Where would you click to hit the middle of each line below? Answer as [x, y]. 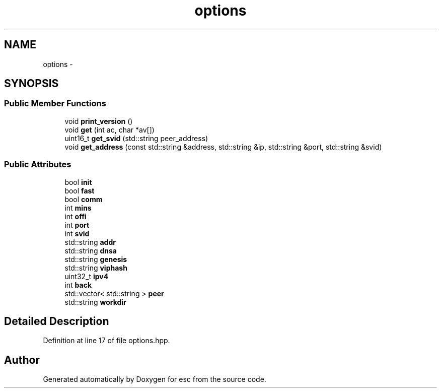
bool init [78, 182]
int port [77, 225]
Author [22, 360]
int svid [77, 233]
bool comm [84, 199]
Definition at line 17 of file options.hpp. [106, 341]
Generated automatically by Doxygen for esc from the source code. [155, 379]
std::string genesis [96, 259]
